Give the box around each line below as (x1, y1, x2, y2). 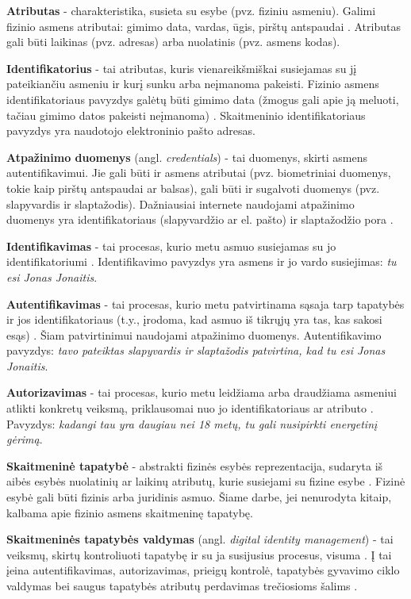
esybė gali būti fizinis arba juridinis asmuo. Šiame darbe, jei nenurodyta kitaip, (6, 489, 392, 505)
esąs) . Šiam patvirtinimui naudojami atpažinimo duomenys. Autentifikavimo (6, 326, 382, 343)
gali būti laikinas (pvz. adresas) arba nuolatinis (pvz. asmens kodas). (6, 33, 340, 50)
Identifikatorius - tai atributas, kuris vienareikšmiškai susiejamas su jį (6, 60, 357, 76)
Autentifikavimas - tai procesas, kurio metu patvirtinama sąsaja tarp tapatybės (6, 295, 405, 312)
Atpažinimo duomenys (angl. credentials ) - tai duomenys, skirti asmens (6, 148, 367, 165)
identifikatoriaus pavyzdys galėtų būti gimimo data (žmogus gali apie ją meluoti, (6, 90, 399, 107)
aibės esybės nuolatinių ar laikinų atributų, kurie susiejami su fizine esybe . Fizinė (6, 473, 405, 490)
